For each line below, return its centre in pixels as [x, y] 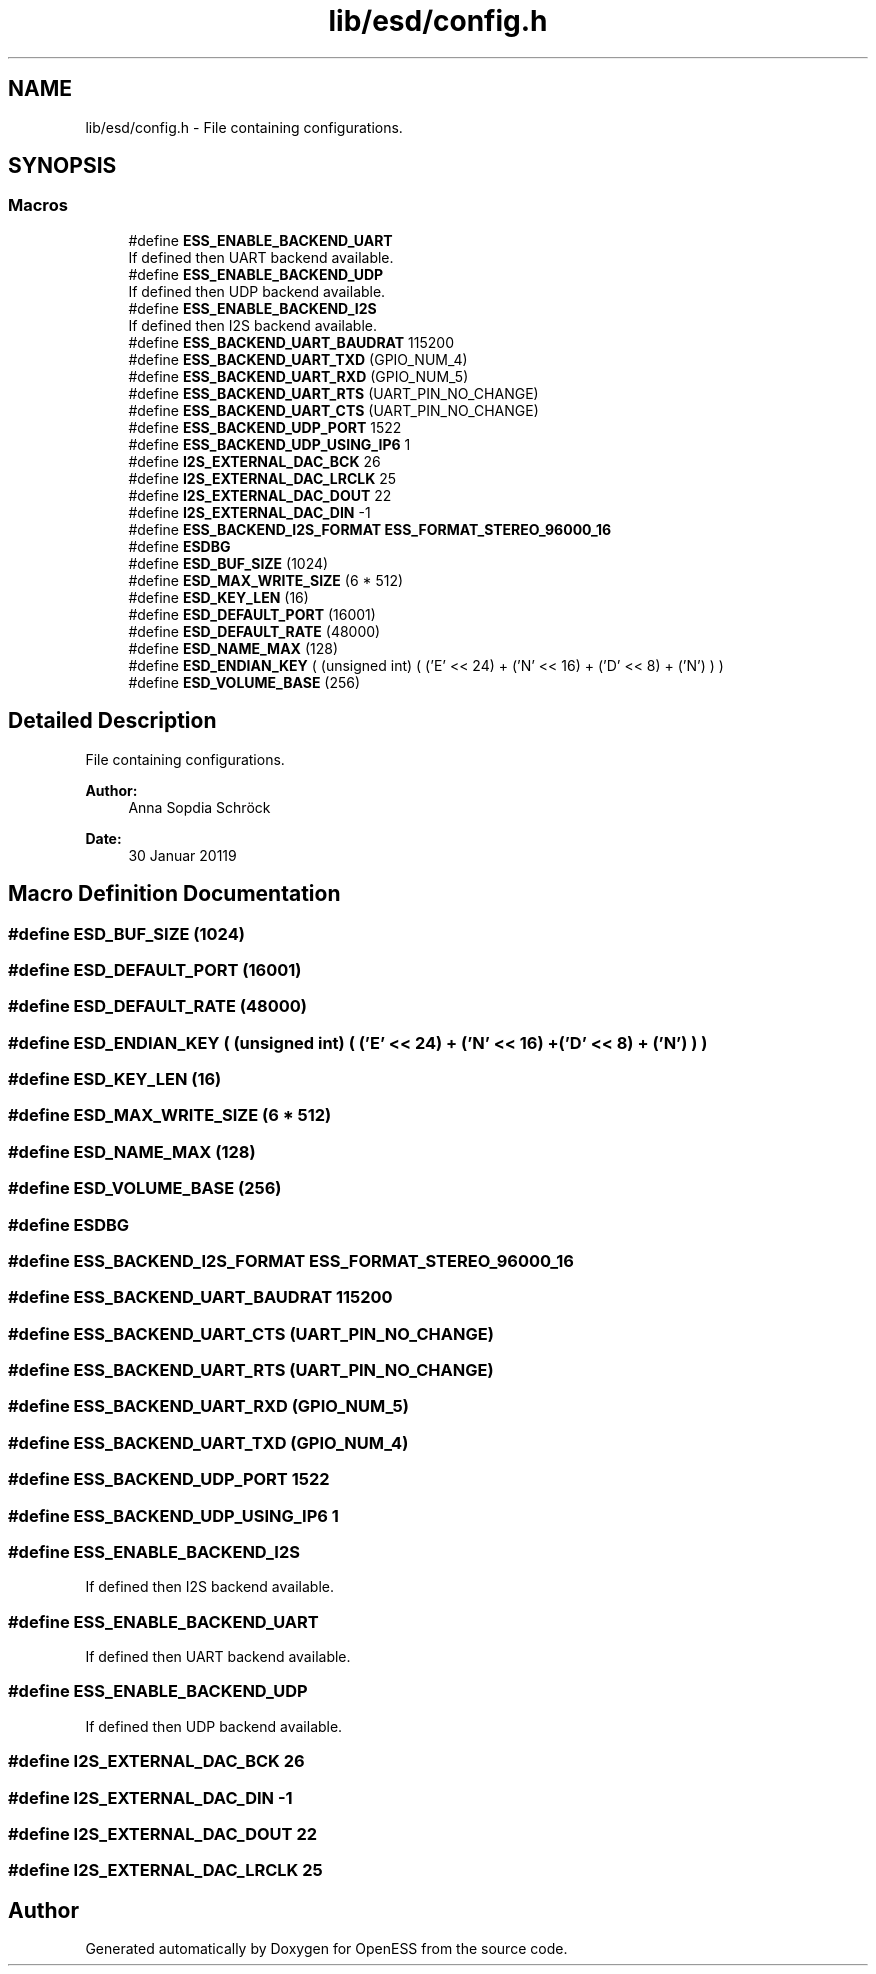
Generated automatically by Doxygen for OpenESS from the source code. [326, 1949]
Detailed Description [112, 721]
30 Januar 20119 [182, 855]
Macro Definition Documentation [174, 894]
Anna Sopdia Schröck [199, 807]
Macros [38, 205]
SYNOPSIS [62, 166]
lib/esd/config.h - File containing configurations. [244, 127]
